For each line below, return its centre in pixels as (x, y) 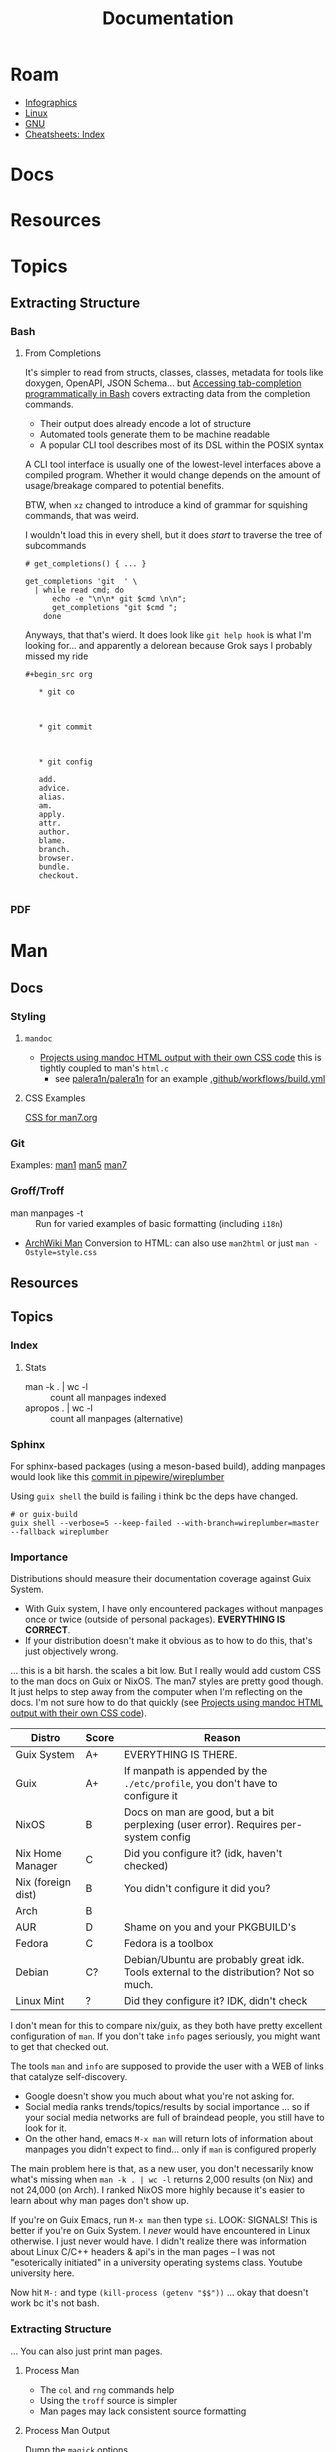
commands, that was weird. (82, 516)
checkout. (59, 876)
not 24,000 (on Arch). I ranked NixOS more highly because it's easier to (157, 2190)
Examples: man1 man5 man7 (69, 1165)
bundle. (54, 867)
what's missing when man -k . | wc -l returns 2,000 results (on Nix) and (161, 2179)
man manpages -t (47, 1213)
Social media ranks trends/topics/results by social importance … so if (167, 2107)
